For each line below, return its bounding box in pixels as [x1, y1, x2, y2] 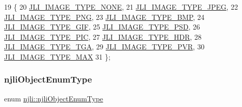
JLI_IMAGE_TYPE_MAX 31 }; [4, 51, 111, 62]
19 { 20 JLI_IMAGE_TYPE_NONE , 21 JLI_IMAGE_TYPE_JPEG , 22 [4, 2, 238, 12]
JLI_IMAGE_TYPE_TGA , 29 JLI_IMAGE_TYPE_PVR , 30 [4, 41, 205, 52]
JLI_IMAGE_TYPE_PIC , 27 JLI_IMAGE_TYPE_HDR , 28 [4, 31, 202, 42]
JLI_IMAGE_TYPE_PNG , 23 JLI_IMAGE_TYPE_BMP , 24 [4, 11, 205, 22]
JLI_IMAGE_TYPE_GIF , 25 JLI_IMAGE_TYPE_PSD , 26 [4, 21, 200, 32]
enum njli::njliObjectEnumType [4, 93, 103, 103]
